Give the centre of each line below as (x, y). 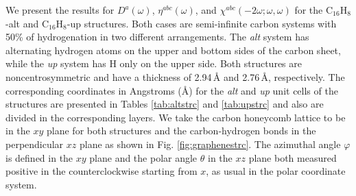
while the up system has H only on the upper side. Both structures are (154, 63)
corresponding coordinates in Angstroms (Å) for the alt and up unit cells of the (172, 90)
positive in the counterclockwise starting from (102, 171)
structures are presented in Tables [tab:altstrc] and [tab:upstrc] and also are (165, 104)
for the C (314, 10)
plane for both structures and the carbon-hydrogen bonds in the (181, 131)
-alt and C (27, 23)
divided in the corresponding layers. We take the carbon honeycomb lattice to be (176, 117)
